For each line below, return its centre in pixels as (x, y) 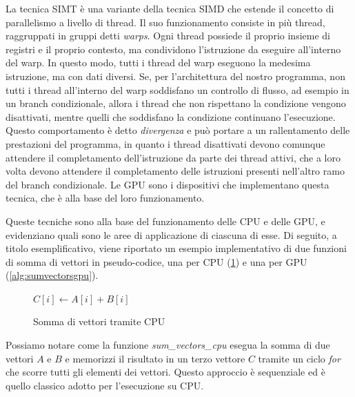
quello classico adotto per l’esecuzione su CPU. (105, 385)
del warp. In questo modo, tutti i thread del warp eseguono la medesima (158, 62)
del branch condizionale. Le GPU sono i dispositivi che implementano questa (168, 184)
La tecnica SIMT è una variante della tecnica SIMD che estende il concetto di (170, 8)
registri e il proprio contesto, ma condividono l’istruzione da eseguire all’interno (173, 49)
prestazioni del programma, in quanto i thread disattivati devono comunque (165, 143)
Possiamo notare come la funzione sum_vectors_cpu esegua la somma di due (168, 345)
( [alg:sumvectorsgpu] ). (52, 275)
